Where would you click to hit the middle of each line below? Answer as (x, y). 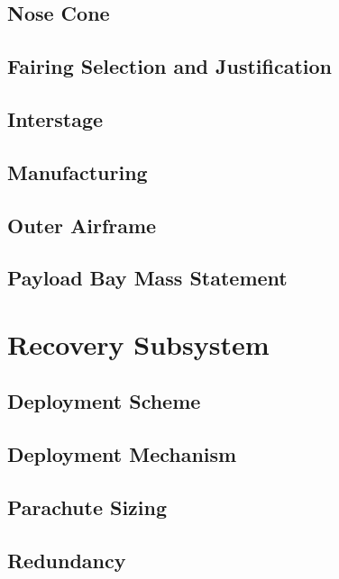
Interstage (55, 118)
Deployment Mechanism (122, 454)
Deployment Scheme (104, 401)
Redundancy (67, 560)
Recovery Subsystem (138, 344)
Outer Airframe (82, 225)
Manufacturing (78, 172)
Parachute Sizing (87, 507)
